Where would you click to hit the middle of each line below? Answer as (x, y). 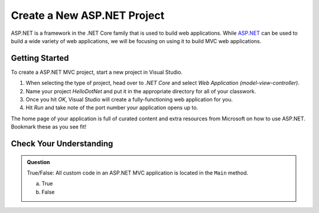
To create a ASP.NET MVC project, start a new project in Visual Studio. (97, 72)
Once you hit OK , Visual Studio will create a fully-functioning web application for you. (129, 100)
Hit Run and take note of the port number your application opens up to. (112, 108)
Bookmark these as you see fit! (49, 127)
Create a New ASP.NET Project (88, 15)
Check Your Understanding (62, 144)
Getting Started (40, 58)
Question (38, 162)
